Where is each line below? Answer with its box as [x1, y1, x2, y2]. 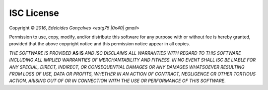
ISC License [9, 7, 59, 18]
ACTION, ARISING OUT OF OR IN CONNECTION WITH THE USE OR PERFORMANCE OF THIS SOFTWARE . [9, 78, 226, 84]
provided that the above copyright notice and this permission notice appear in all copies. [9, 41, 191, 47]
